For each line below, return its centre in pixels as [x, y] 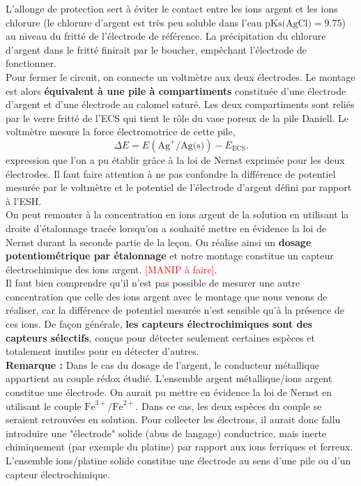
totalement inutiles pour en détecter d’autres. [102, 351]
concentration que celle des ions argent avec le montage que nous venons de [167, 296]
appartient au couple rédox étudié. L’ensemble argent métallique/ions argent [169, 378]
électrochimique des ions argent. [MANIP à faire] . [112, 269]
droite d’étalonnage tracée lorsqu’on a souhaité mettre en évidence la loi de [166, 228]
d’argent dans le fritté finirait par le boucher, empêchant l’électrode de [156, 49]
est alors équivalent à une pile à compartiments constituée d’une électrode [176, 90]
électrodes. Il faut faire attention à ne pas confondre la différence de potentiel [171, 173]
